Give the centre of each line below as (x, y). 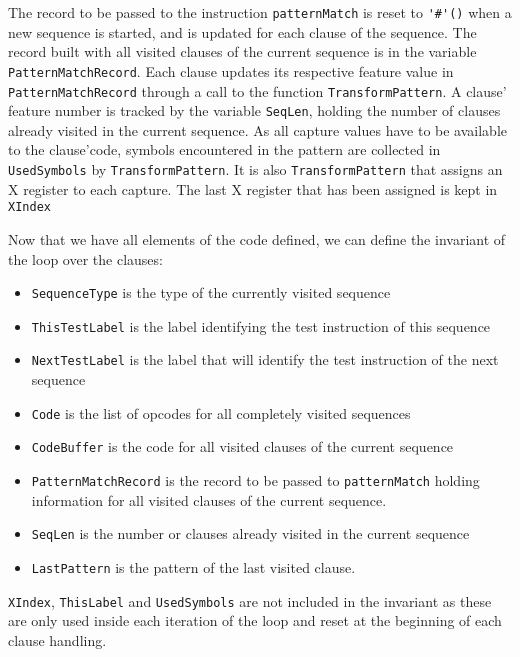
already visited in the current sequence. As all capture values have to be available (257, 129)
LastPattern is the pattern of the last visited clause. (193, 566)
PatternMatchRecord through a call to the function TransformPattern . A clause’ (257, 90)
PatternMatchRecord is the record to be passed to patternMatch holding (255, 479)
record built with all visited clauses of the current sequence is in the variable (242, 51)
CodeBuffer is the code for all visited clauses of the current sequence (242, 446)
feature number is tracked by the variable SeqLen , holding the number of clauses (254, 110)
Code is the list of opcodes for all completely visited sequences (221, 412)
